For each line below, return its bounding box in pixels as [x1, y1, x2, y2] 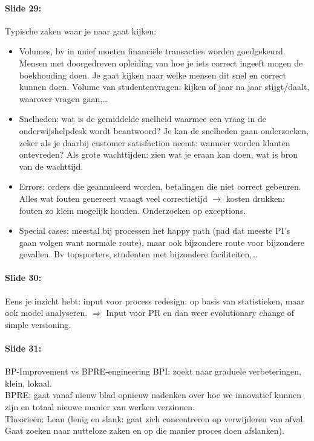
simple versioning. [5, 318, 71, 330]
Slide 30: [5, 271, 42, 284]
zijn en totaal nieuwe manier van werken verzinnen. [5, 401, 195, 413]
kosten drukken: [226, 192, 285, 204]
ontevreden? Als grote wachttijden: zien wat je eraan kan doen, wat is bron [19, 148, 298, 161]
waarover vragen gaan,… [19, 92, 108, 105]
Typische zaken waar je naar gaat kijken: [5, 24, 157, 37]
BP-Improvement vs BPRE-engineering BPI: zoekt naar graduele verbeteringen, [5, 365, 301, 378]
